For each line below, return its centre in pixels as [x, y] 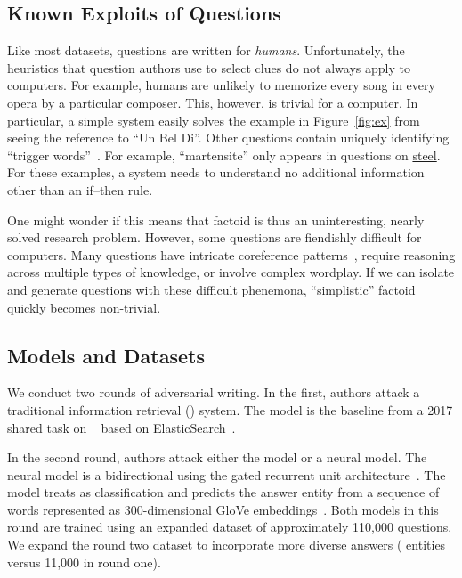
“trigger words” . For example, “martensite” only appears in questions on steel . [224, 155]
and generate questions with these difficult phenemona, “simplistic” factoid [211, 289]
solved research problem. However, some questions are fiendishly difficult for [215, 237]
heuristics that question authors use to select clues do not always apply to [209, 67]
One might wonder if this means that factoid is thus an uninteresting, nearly [216, 220]
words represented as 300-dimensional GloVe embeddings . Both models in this [223, 509]
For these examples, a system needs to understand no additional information [216, 172]
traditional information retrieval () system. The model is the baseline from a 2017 [230, 409]
